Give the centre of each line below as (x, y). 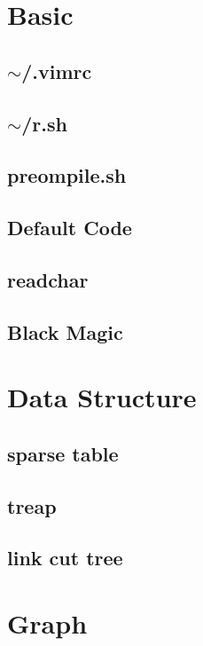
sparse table (63, 453)
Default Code (70, 228)
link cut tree (65, 558)
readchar (48, 279)
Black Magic (65, 331)
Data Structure (102, 397)
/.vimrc (57, 71)
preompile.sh (67, 175)
